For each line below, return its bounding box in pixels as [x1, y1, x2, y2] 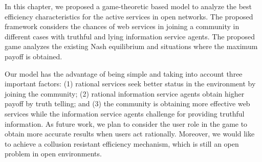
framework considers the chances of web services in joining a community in [5, 21, 239, 32]
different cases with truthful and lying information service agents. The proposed [5, 31, 255, 41]
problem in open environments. [5, 148, 102, 159]
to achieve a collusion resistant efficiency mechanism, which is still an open [5, 138, 239, 149]
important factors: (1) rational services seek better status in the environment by [5, 78, 256, 89]
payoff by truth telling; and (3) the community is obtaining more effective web [5, 98, 250, 109]
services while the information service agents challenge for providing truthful [5, 108, 245, 119]
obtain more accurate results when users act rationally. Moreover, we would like [5, 128, 255, 139]
